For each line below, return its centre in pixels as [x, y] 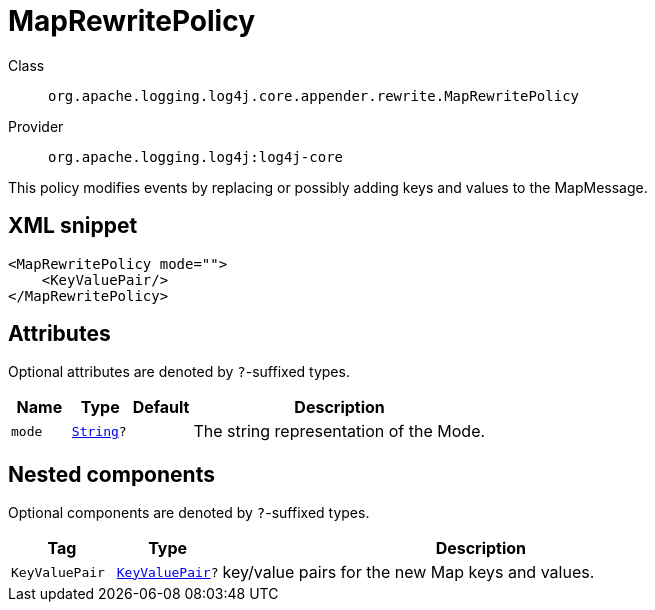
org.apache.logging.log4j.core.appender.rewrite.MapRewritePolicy [314, 95]
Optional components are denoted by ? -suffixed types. [189, 513]
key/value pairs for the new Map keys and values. [408, 572]
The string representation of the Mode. [339, 431]
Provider [36, 126]
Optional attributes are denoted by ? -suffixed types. [179, 372]
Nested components [111, 474]
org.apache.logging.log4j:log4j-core [196, 156]
